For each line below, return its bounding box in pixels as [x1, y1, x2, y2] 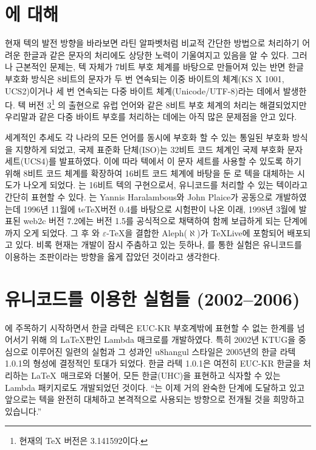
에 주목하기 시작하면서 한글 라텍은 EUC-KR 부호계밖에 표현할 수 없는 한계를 [5, 321, 295, 334]
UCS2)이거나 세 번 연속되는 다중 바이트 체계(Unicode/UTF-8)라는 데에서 [5, 84, 281, 97]
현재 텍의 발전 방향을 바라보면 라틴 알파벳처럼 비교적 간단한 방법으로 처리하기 [5, 37, 300, 49]
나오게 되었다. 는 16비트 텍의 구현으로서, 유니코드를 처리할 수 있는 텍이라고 [23, 178, 308, 191]
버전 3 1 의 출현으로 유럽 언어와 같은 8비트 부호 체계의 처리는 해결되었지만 [28, 97, 307, 111]
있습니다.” [5, 404, 42, 417]
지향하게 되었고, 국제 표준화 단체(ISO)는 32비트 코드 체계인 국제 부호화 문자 [15, 142, 303, 155]
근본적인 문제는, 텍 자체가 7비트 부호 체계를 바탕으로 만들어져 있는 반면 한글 [15, 60, 304, 73]
